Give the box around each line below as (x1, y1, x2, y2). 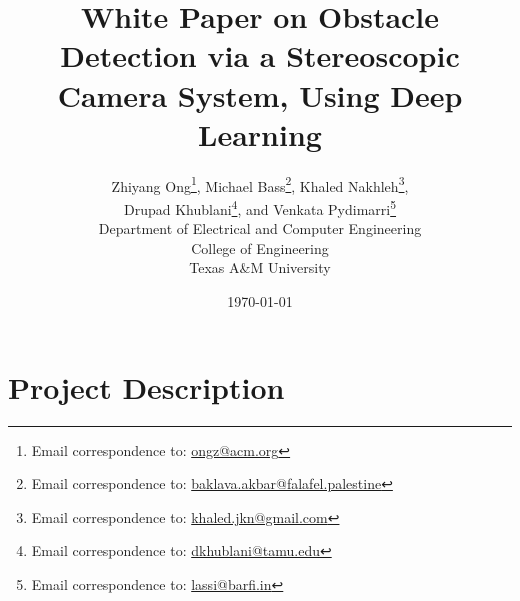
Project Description (8, 366, 285, 407)
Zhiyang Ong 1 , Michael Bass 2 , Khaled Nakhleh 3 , (111, 172, 409, 196)
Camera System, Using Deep (57, 74, 463, 115)
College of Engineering (191, 237, 329, 258)
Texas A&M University (189, 257, 331, 278)
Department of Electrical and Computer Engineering (98, 218, 422, 239)
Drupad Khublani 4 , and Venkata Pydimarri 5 (123, 195, 397, 219)
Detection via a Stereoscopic (60, 35, 460, 76)
